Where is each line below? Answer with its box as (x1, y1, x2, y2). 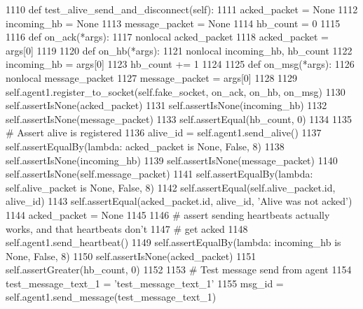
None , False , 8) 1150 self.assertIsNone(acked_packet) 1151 (6, 248, 256, 263)
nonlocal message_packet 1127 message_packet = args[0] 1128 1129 (6, 70, 298, 85)
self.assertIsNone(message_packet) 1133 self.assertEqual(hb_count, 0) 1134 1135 (6, 111, 352, 126)
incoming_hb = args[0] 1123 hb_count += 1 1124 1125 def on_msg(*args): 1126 (6, 57, 355, 71)
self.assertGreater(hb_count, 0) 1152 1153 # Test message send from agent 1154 (6, 262, 352, 277)
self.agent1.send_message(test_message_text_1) (6, 289, 217, 304)
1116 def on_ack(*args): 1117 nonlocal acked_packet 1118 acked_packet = (6, 29, 329, 44)
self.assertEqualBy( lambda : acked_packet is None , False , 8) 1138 (6, 138, 285, 153)
